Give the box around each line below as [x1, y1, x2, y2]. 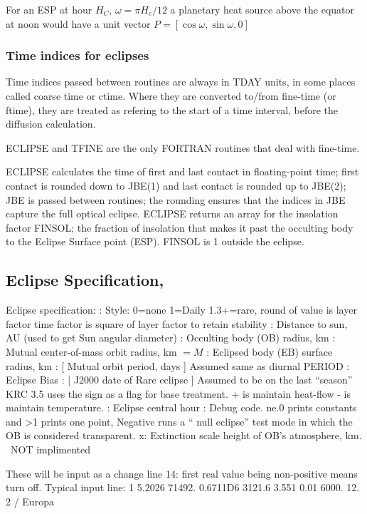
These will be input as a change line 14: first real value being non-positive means [6, 466, 358, 480]
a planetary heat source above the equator [170, 2, 355, 16]
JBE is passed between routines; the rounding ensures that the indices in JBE [6, 192, 346, 207]
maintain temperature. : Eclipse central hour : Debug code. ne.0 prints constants [6, 400, 357, 415]
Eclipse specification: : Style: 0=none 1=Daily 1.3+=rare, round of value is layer [6, 302, 357, 317]
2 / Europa [6, 493, 54, 508]
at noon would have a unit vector [6, 16, 151, 31]
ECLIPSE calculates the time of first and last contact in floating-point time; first [6, 164, 359, 179]
